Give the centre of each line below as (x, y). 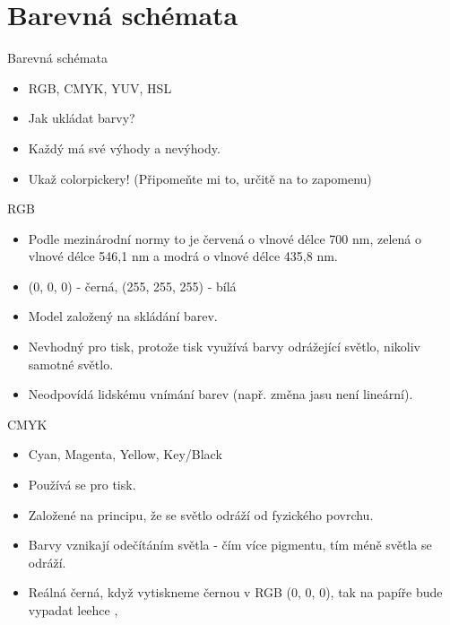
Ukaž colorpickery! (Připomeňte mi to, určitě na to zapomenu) (200, 178)
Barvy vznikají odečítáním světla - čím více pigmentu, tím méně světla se (230, 545)
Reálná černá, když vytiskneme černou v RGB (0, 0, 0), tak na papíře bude (235, 592)
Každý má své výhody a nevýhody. (124, 148)
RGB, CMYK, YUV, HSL (100, 87)
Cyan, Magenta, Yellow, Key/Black (125, 454)
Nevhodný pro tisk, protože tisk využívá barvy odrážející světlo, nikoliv (224, 347)
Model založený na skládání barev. (123, 316)
